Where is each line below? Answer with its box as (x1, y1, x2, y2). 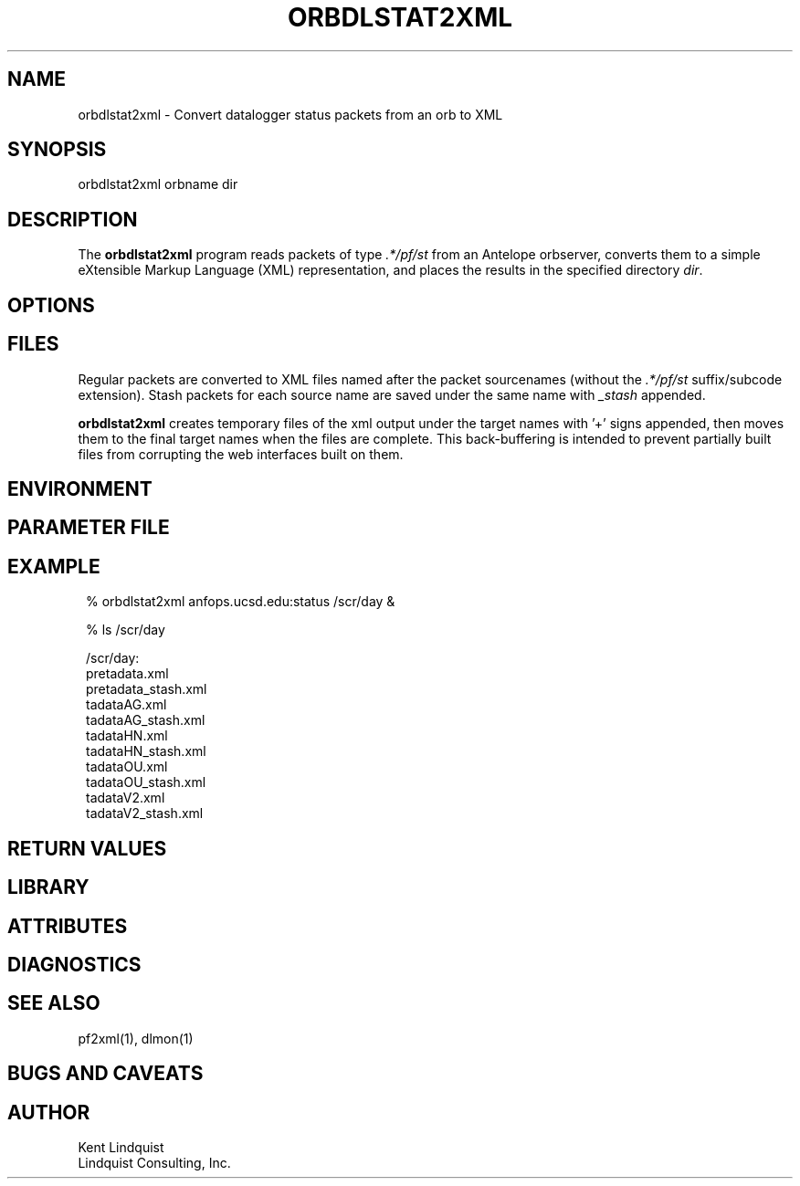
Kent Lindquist (78, 1139, 164, 1156)
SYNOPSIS (7, 138, 107, 162)
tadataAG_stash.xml (86, 712, 205, 729)
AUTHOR (7, 1100, 90, 1124)
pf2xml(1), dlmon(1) (78, 1030, 194, 1046)
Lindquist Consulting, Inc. (78, 1155, 231, 1171)
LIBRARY (7, 876, 89, 899)
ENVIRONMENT (7, 477, 153, 500)
